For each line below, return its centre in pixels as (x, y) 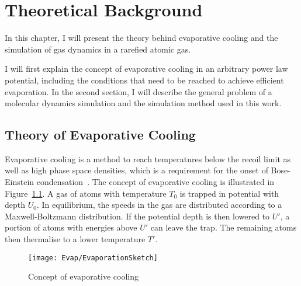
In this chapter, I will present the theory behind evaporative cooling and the (141, 38)
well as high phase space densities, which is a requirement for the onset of (136, 170)
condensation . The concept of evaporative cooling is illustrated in (155, 182)
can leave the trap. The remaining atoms (224, 227)
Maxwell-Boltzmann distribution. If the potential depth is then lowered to (137, 216)
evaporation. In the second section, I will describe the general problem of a (139, 91)
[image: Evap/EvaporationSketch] (93, 258)
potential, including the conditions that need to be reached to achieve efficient (144, 80)
